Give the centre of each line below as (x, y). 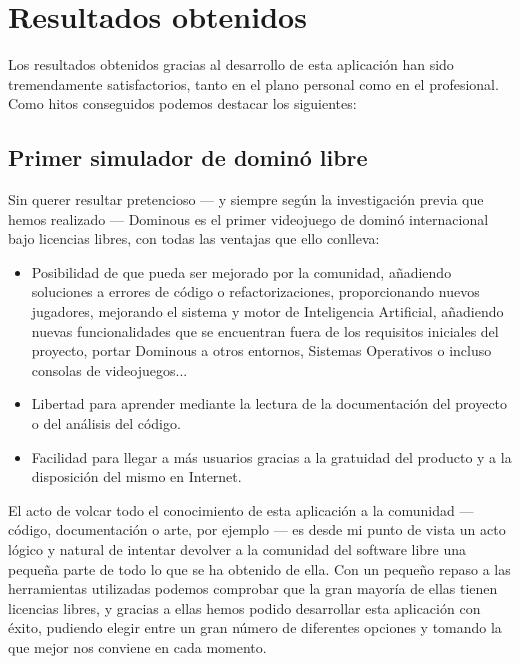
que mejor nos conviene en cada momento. (137, 646)
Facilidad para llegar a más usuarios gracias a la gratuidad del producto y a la (271, 456)
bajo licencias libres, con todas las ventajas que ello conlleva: (194, 238)
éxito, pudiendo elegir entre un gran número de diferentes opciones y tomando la (255, 627)
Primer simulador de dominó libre (188, 157)
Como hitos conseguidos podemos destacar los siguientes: (182, 103)
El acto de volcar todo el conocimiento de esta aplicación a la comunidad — (241, 509)
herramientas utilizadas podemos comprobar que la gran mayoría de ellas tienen (253, 588)
